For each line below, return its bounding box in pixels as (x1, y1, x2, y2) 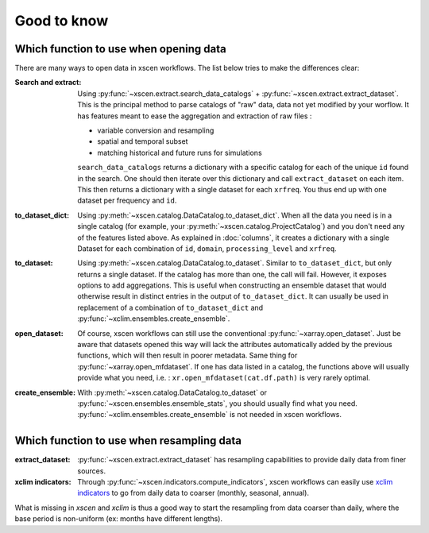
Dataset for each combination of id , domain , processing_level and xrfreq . (77, 243, 337, 253)
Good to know (14, 12, 109, 29)
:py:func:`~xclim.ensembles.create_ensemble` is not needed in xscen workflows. (77, 410, 342, 419)
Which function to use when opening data (14, 42, 226, 56)
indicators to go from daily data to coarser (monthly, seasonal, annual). (77, 489, 310, 498)
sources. (77, 465, 106, 476)
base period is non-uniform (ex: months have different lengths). (14, 514, 222, 523)
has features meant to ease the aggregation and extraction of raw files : (77, 111, 312, 121)
